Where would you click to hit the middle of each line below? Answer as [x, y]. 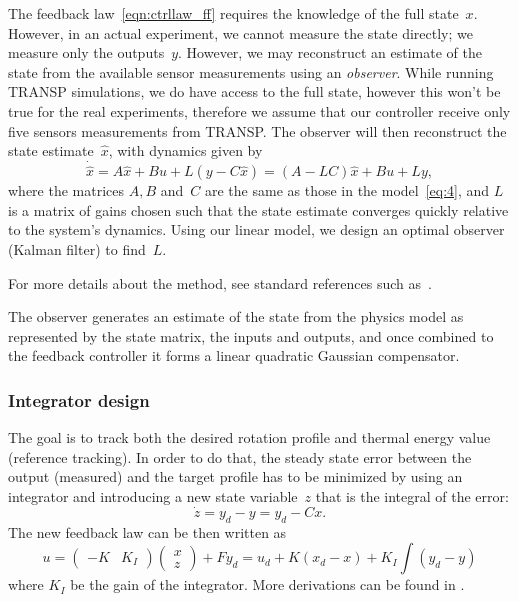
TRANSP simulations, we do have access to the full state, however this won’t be [254, 91]
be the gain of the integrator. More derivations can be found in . [267, 584]
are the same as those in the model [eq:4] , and [347, 190]
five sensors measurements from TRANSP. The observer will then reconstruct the [257, 130]
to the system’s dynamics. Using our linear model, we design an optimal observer [256, 229]
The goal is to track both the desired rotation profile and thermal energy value [249, 437]
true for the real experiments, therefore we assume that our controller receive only [259, 110]
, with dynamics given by [185, 150]
